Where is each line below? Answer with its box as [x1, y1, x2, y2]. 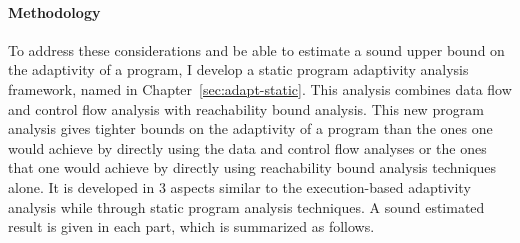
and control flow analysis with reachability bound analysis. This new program [8, 98, 484, 119]
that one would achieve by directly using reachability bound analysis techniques [8, 157, 497, 178]
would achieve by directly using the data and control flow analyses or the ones [8, 137, 487, 158]
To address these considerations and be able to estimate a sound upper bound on [8, 39, 505, 60]
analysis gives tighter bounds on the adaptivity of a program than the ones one [8, 118, 493, 139]
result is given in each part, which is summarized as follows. [8, 216, 375, 237]
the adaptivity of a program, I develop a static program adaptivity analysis [8, 59, 469, 80]
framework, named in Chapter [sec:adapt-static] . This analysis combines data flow [8, 78, 512, 99]
